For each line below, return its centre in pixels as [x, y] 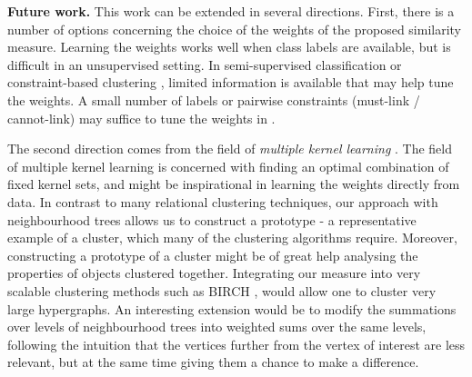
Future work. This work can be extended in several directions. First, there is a [231, 11]
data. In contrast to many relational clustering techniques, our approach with [223, 201]
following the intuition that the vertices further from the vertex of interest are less [236, 344]
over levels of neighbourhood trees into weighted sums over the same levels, [217, 327]
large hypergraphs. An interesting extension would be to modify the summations [232, 308]
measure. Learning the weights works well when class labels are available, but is [229, 47]
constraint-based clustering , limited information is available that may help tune [231, 82]
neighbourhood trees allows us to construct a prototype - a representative [212, 219]
